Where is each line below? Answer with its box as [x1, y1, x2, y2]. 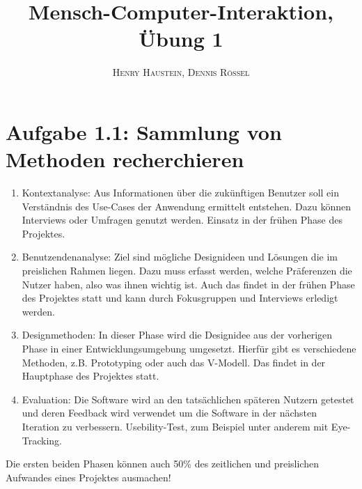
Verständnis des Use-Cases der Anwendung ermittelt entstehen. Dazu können [22, 199, 351, 213]
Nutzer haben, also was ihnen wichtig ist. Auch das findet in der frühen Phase [22, 277, 355, 291]
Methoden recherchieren [6, 145, 244, 173]
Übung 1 [139, 24, 223, 53]
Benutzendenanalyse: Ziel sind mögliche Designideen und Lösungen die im [22, 249, 338, 264]
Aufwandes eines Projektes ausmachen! [6, 469, 171, 484]
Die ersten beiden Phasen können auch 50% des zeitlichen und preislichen [6, 456, 319, 471]
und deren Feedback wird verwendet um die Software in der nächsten [22, 405, 317, 420]
